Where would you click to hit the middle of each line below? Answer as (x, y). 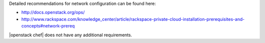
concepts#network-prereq (48, 26)
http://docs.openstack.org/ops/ (53, 13)
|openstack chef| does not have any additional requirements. (71, 35)
